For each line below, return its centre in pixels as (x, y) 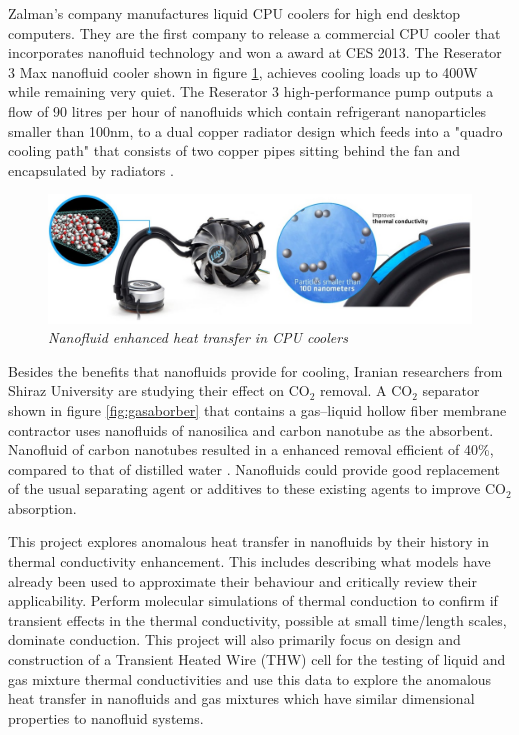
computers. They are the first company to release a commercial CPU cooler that (254, 32)
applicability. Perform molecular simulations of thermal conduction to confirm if (253, 600)
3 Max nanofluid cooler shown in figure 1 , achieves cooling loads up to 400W (243, 71)
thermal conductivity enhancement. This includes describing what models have (249, 561)
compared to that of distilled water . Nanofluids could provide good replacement (254, 468)
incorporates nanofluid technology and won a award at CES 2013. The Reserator (255, 52)
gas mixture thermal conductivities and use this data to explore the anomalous (250, 678)
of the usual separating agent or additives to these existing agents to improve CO (257, 488)
